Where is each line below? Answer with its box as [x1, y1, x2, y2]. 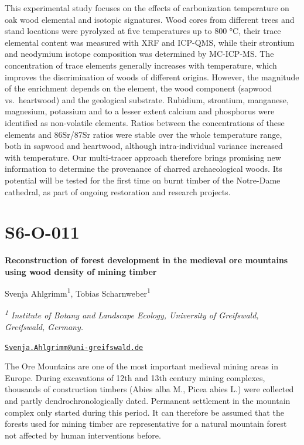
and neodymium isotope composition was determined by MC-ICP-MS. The [5, 47, 274, 60]
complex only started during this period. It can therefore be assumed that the [5, 406, 284, 418]
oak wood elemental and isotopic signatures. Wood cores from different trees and [5, 13, 295, 25]
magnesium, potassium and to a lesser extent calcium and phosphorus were [5, 105, 275, 117]
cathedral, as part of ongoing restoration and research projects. [5, 185, 231, 198]
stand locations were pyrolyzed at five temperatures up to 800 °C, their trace [5, 25, 281, 37]
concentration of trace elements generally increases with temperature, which [5, 59, 277, 71]
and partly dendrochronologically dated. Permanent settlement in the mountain [5, 394, 291, 406]
